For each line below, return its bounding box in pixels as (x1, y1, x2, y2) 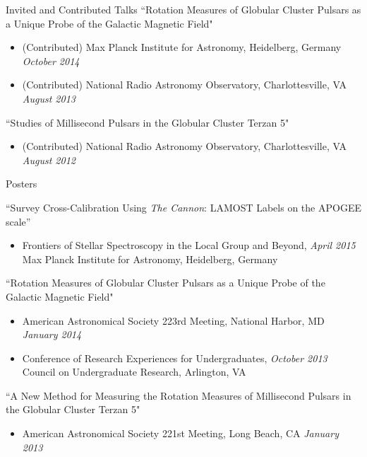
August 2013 (22, 91, 76, 105)
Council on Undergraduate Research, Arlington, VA (22, 364, 246, 379)
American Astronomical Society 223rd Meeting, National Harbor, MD (22, 313, 325, 328)
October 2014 (22, 53, 80, 68)
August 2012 (22, 152, 76, 167)
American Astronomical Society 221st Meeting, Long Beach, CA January (22, 426, 339, 441)
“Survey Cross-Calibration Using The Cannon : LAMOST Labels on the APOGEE (6, 199, 361, 214)
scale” (6, 214, 31, 228)
